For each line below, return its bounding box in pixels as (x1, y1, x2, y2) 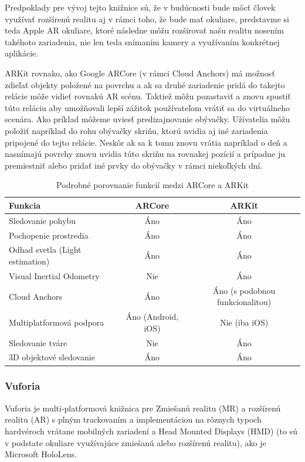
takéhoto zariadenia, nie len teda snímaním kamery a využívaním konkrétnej (5, 35, 280, 48)
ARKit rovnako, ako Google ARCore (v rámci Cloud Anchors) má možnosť (5, 66, 275, 79)
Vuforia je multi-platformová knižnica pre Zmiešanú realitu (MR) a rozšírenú (5, 401, 281, 414)
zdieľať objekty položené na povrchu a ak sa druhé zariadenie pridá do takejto (5, 78, 285, 91)
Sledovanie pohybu (9, 214, 76, 226)
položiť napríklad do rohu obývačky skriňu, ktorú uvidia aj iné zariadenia (5, 124, 268, 136)
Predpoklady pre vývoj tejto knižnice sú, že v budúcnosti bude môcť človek (5, 1, 276, 13)
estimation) (9, 255, 50, 267)
